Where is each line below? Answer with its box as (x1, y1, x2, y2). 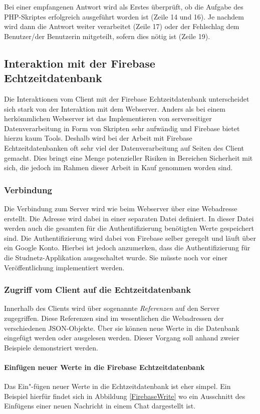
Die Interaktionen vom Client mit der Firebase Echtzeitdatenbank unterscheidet (4, 93, 249, 104)
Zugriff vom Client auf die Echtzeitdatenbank (4, 283, 191, 296)
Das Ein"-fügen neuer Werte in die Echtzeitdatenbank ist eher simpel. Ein (4, 381, 231, 391)
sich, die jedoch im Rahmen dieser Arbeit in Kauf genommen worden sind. (4, 162, 233, 173)
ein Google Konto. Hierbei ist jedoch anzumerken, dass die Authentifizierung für (4, 242, 250, 253)
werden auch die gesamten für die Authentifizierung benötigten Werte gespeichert (4, 223, 254, 233)
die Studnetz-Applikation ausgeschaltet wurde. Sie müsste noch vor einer (4, 252, 228, 262)
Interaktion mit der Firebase (4, 55, 155, 71)
